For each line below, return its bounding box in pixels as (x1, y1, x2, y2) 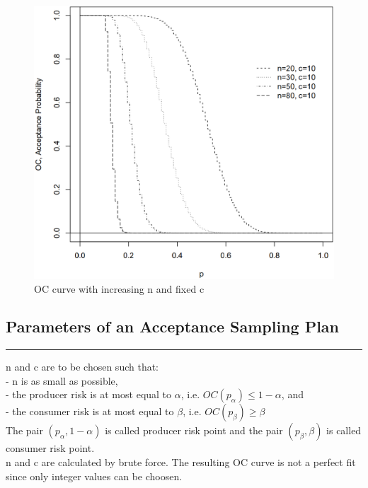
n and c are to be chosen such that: (6, 359, 159, 374)
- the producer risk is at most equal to (6, 387, 172, 402)
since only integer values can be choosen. (6, 468, 183, 483)
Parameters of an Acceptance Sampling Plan (6, 315, 340, 337)
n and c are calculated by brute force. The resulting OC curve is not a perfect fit (6, 455, 356, 470)
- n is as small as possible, (6, 373, 118, 388)
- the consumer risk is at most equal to (6, 404, 174, 419)
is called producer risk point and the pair (105, 423, 283, 438)
